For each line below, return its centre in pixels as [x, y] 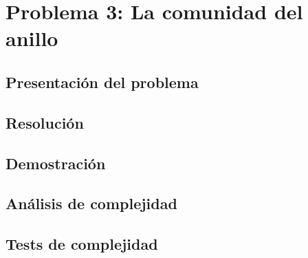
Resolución [45, 122]
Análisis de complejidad [91, 203]
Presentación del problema [102, 82]
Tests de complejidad [82, 244]
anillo [32, 38]
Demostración [56, 163]
